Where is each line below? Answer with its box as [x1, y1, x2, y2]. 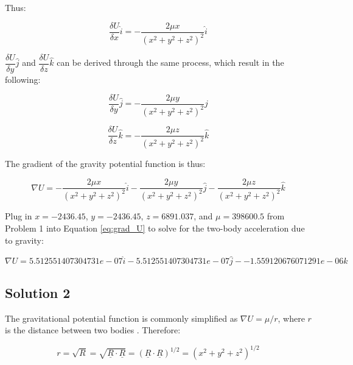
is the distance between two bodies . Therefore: [5, 324, 181, 336]
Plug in [5, 210, 32, 222]
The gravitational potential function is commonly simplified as [5, 311, 238, 324]
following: [5, 73, 41, 86]
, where [278, 311, 305, 324]
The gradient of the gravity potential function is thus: [5, 157, 206, 170]
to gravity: [5, 233, 44, 246]
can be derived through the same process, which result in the [57, 56, 284, 69]
